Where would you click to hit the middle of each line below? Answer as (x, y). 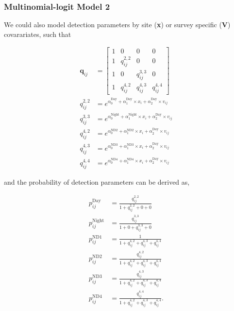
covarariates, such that (38, 34)
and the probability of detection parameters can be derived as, (97, 181)
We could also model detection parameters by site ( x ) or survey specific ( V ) (117, 25)
